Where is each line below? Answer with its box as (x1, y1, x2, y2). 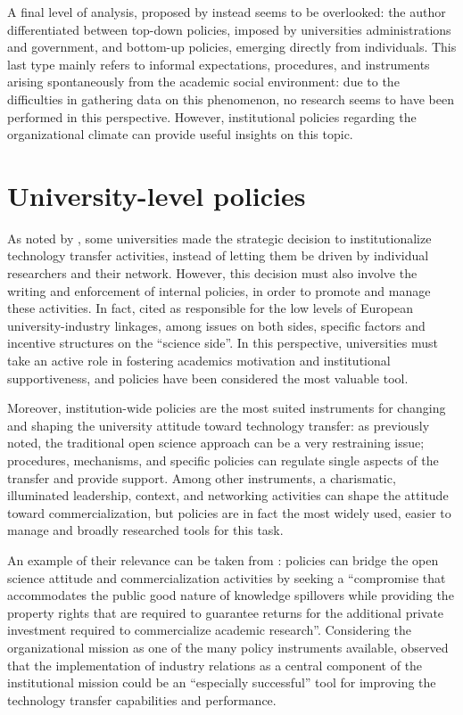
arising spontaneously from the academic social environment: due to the (7, 72, 400, 91)
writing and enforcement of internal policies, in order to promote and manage (7, 281, 431, 300)
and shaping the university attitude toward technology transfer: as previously (7, 415, 430, 434)
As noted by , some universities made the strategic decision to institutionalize (7, 228, 432, 247)
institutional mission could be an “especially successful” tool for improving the (7, 673, 436, 692)
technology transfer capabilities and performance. (7, 690, 277, 709)
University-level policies (7, 177, 306, 213)
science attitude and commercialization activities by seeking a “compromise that (7, 568, 446, 587)
